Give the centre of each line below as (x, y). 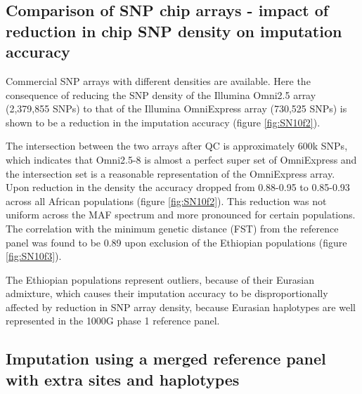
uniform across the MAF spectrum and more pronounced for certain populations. (181, 215)
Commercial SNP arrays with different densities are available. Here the (158, 80)
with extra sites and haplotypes (123, 379)
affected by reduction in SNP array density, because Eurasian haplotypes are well (181, 307)
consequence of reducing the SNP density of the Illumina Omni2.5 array (161, 94)
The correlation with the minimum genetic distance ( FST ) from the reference (172, 228)
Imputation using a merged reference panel (166, 359)
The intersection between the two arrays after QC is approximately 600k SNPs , (177, 146)
